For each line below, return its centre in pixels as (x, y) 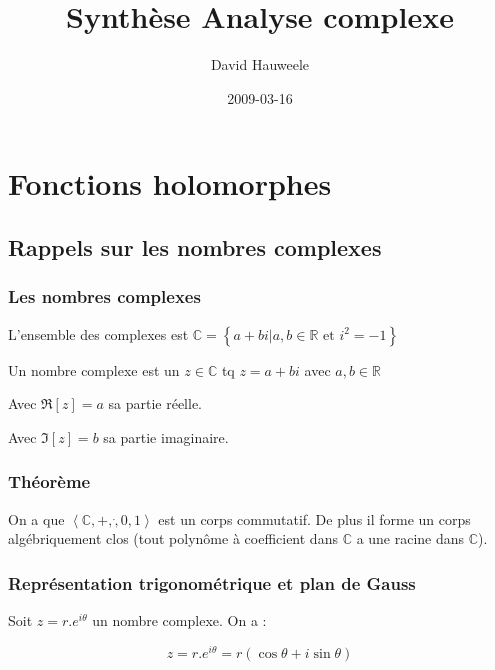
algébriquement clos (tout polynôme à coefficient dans (173, 538)
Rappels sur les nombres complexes (195, 246)
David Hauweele (260, 64)
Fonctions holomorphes (170, 183)
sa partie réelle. (155, 403)
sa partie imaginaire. (166, 436)
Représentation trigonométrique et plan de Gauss (212, 582)
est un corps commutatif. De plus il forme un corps (314, 518)
